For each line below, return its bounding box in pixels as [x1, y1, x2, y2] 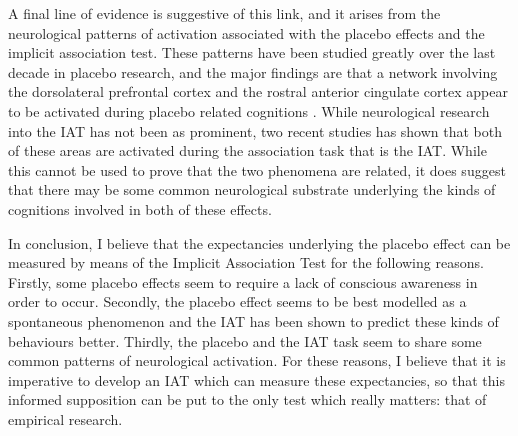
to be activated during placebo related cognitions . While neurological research [8, 100, 490, 121]
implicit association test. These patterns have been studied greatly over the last [8, 42, 496, 63]
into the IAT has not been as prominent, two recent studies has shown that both [8, 120, 503, 141]
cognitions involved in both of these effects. [8, 198, 272, 219]
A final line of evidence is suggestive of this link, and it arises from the [8, 3, 441, 23]
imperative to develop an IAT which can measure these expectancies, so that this [8, 369, 506, 390]
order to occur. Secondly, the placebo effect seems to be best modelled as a [8, 291, 467, 312]
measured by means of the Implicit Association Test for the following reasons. [8, 252, 484, 273]
